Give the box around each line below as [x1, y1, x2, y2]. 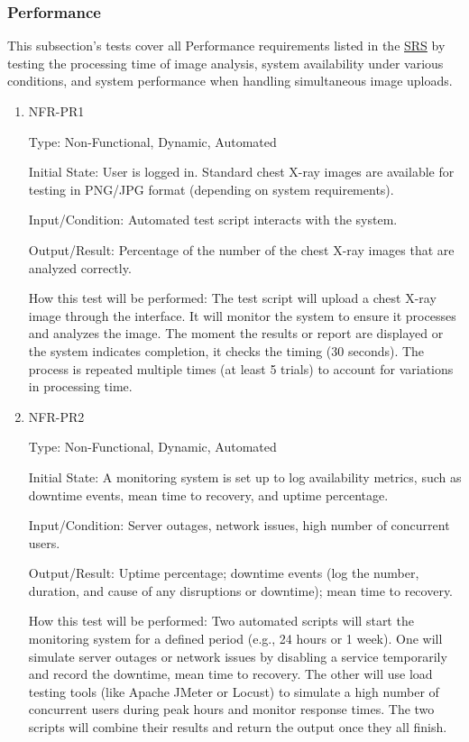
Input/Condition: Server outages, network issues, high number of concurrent [28, 516, 450, 535]
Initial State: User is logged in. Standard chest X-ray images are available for [28, 162, 455, 181]
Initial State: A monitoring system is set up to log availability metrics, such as [28, 467, 462, 486]
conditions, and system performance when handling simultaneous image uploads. [7, 71, 453, 90]
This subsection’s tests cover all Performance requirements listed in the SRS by [7, 36, 446, 55]
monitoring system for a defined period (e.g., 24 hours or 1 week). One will [28, 629, 443, 648]
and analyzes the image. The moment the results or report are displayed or [28, 324, 444, 343]
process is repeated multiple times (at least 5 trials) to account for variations [28, 359, 454, 378]
